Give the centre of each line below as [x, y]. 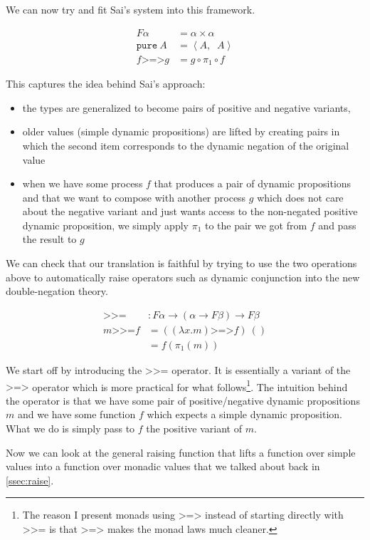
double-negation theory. [57, 291]
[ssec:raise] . [30, 480]
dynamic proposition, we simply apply [105, 225]
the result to [49, 239]
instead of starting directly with [274, 515]
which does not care [300, 197]
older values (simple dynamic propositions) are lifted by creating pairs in [181, 131]
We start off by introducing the [74, 369]
